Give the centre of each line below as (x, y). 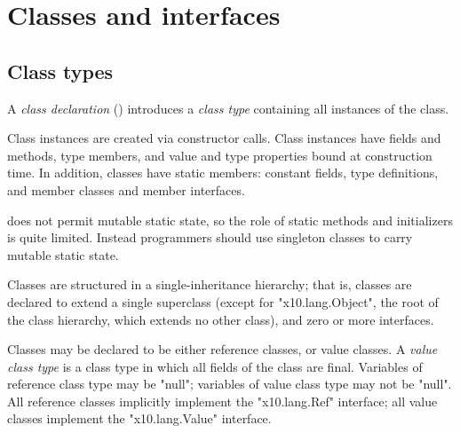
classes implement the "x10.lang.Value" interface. (139, 418)
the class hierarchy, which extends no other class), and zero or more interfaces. (221, 319)
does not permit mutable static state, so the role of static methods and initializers (230, 220)
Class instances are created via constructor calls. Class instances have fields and (224, 138)
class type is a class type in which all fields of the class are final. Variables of (215, 366)
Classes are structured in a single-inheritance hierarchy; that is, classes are (210, 284)
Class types (60, 71)
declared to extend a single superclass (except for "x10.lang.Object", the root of (223, 301)
